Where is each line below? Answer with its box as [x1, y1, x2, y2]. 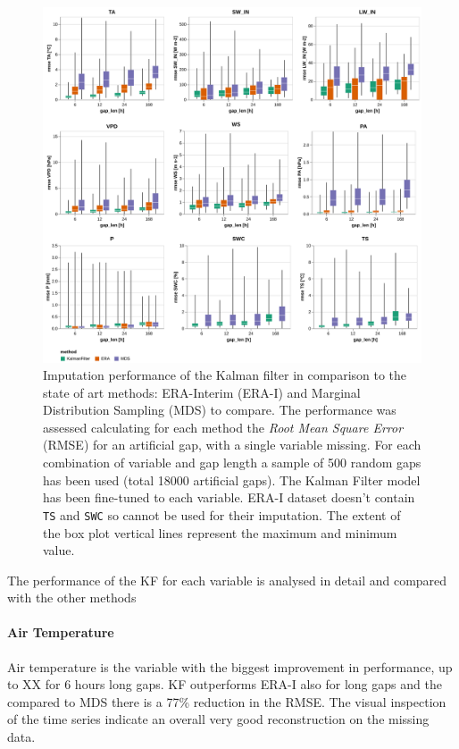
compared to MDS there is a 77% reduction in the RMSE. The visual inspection [7, 692, 446, 711]
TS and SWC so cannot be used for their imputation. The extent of [43, 505, 401, 524]
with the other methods [7, 588, 137, 607]
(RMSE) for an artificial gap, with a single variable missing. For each [43, 435, 421, 454]
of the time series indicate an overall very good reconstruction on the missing [7, 710, 430, 728]
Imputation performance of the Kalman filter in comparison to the [43, 366, 407, 384]
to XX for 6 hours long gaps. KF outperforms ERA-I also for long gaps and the [7, 675, 442, 694]
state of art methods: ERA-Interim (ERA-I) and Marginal [43, 383, 361, 401]
